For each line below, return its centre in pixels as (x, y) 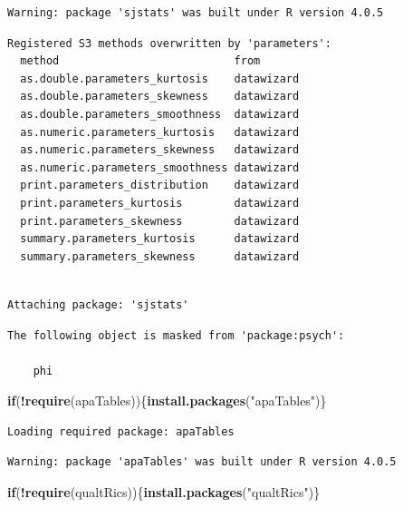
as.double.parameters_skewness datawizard (160, 97)
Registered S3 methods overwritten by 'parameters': (169, 43)
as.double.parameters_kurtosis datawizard (160, 78)
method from (140, 61)
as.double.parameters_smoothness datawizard (160, 114)
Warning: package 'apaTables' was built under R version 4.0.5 (202, 462)
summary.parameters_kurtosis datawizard (160, 239)
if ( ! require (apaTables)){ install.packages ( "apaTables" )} (167, 401)
